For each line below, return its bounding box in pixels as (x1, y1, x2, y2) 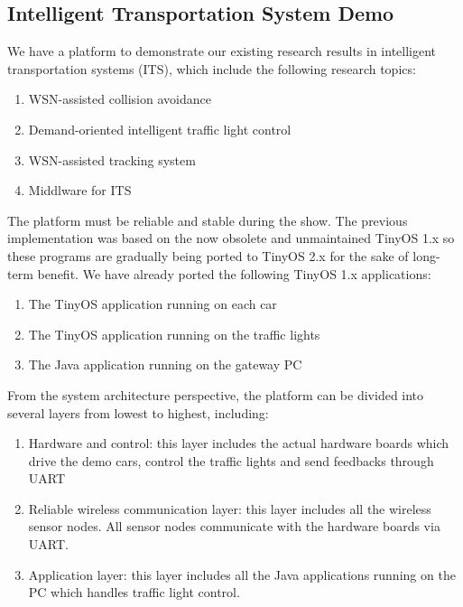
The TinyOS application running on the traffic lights (28, 324, 320, 343)
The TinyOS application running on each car (28, 294, 277, 313)
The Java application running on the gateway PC (28, 355, 302, 374)
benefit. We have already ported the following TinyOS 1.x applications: (37, 264, 431, 283)
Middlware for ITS (28, 181, 132, 200)
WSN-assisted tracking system (28, 150, 196, 169)
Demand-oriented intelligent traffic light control (28, 119, 292, 138)
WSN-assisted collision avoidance (28, 89, 211, 108)
